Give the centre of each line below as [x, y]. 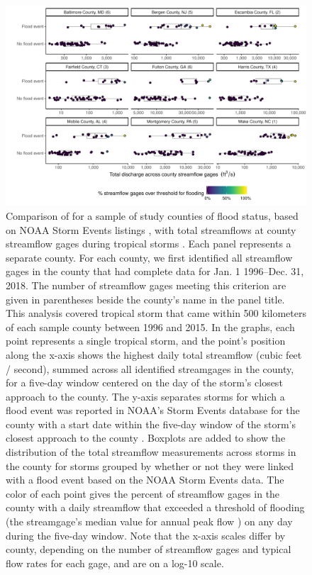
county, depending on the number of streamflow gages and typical [149, 549]
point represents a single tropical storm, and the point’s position [146, 341]
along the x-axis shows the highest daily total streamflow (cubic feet [154, 354]
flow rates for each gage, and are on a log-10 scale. [115, 563]
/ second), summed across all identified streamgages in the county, [150, 368]
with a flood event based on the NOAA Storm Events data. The [145, 480]
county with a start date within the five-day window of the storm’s [151, 424]
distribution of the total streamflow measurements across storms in [151, 452]
